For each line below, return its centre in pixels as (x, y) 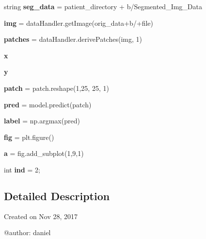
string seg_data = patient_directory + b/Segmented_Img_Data (103, 6)
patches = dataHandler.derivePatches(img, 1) (73, 39)
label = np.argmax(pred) (42, 121)
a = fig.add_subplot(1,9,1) (44, 153)
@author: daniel (27, 232)
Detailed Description (57, 196)
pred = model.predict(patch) (48, 104)
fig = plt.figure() (29, 137)
